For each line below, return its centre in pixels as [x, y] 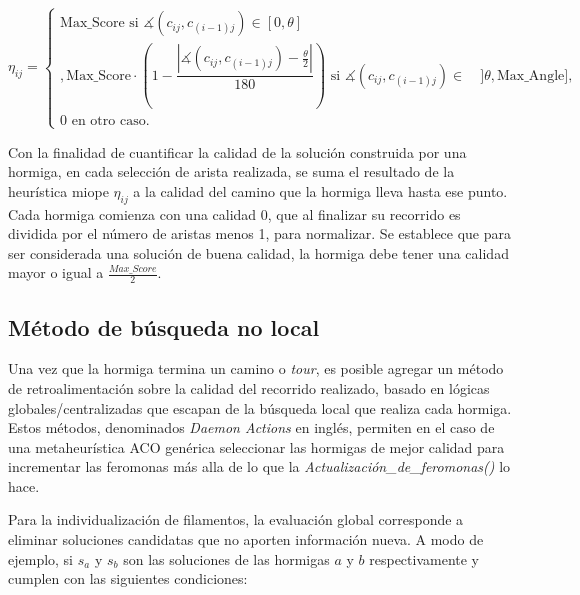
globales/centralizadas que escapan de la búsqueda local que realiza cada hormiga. [260, 407]
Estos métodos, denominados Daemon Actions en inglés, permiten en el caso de [251, 427]
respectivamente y [424, 558]
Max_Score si [99, 23]
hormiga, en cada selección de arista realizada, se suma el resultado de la [231, 171]
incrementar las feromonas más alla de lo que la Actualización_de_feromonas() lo [259, 466]
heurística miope [58, 190]
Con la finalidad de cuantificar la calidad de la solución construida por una [237, 151]
